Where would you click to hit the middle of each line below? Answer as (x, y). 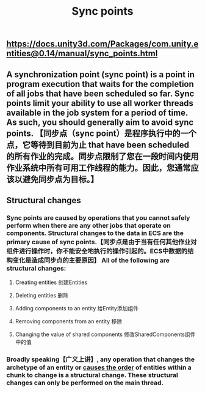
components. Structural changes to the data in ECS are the (95, 233)
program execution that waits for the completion (100, 84)
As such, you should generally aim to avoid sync (100, 122)
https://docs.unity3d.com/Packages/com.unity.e (103, 44)
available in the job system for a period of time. (97, 112)
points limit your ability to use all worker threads (100, 103)
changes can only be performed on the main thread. (85, 383)
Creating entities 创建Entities (51, 282)
